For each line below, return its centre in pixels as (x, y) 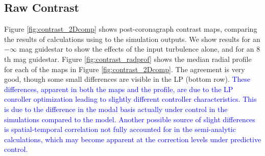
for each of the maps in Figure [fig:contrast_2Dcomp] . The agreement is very (125, 69)
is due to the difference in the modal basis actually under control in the (116, 109)
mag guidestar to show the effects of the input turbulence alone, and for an (137, 49)
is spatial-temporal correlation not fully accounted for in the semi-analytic (120, 129)
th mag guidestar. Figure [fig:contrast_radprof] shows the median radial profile (128, 59)
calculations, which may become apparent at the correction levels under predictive (133, 139)
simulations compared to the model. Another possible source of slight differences (130, 119)
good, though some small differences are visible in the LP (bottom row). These (127, 79)
